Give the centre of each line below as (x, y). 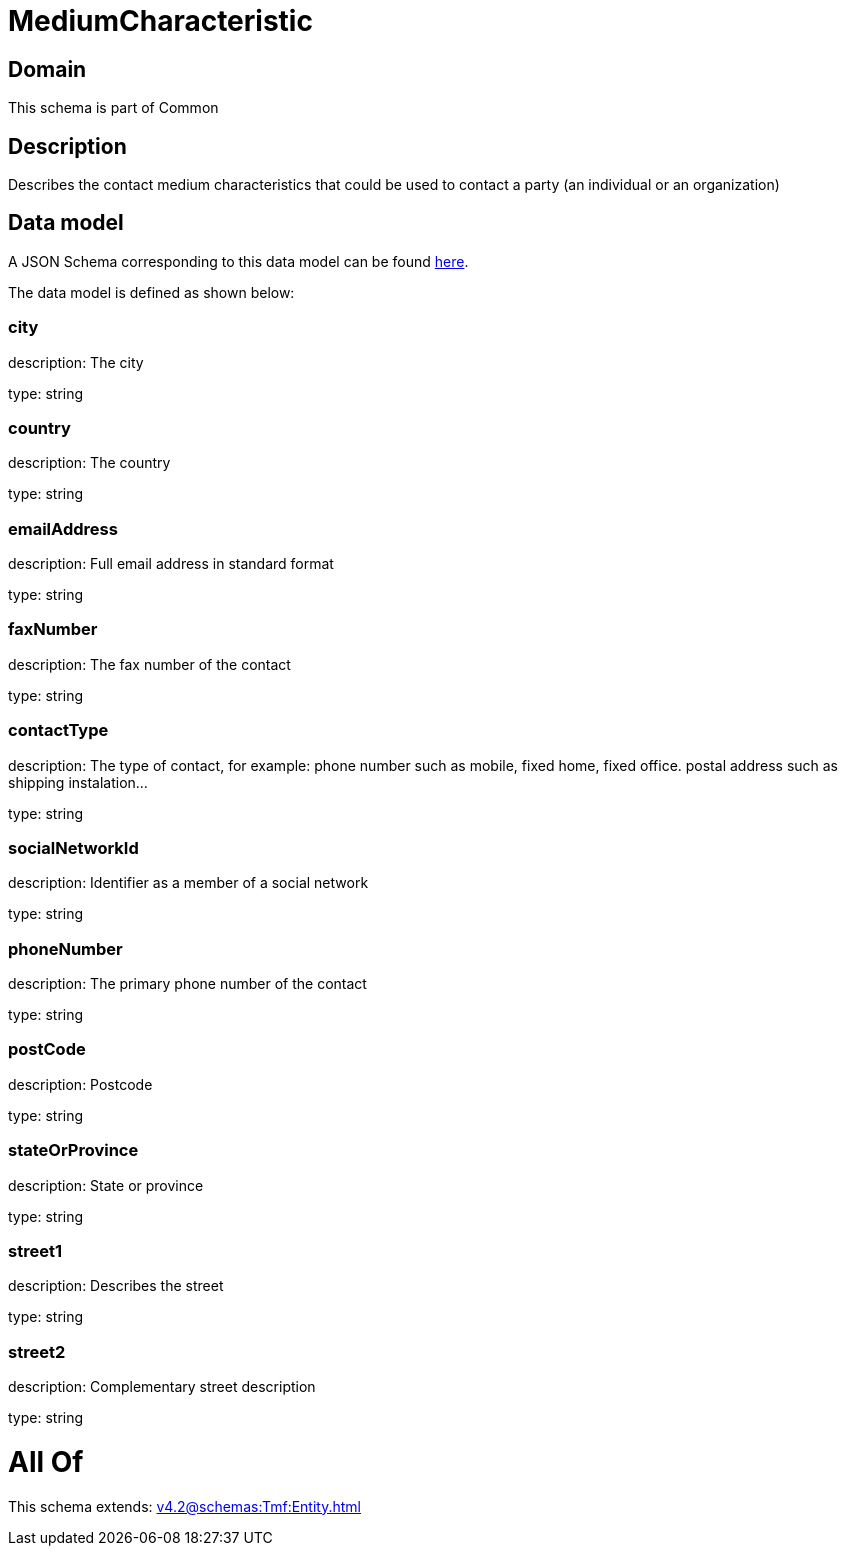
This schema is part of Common (113, 108)
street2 (37, 1351)
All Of (46, 1461)
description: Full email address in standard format (171, 564)
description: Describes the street (116, 1286)
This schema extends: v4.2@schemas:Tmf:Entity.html (184, 1506)
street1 (35, 1250)
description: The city (76, 362)
